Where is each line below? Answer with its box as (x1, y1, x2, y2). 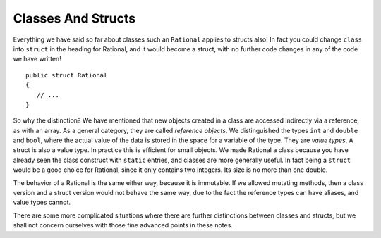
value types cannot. (13, 198, 71, 207)
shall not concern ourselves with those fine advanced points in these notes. (13, 221, 233, 230)
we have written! (13, 55, 61, 63)
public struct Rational (25, 71, 108, 79)
